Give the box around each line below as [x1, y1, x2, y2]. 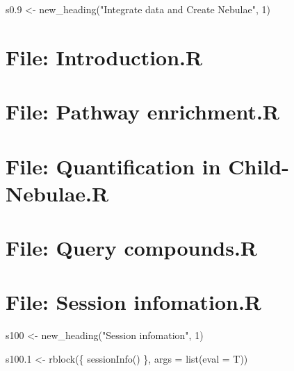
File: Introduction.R [6, 42, 203, 71]
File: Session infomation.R [6, 288, 262, 316]
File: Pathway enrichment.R [6, 97, 280, 126]
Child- [228, 151, 289, 180]
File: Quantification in [6, 151, 221, 180]
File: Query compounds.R [6, 233, 257, 262]
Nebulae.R [6, 179, 109, 207]
